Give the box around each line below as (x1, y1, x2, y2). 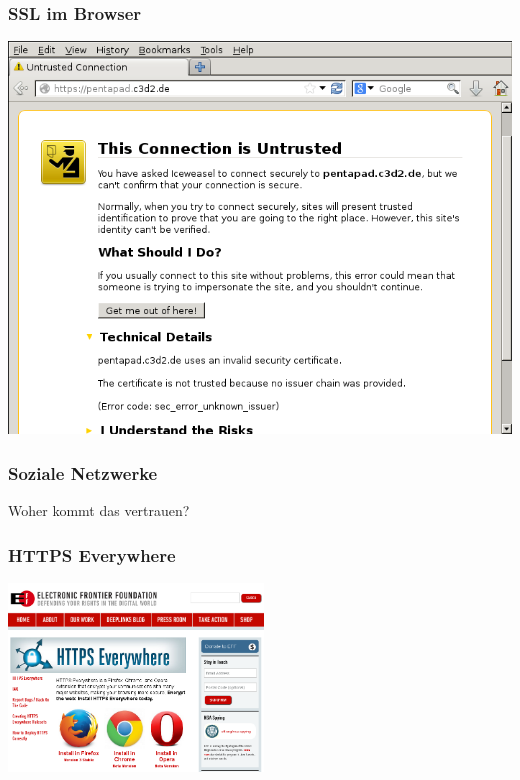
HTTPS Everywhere (8, 542, 176, 567)
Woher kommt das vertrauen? (8, 500, 190, 521)
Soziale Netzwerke (8, 461, 158, 485)
